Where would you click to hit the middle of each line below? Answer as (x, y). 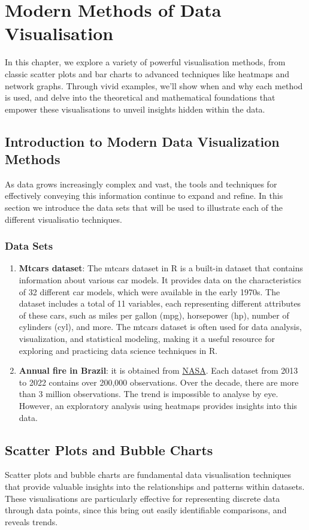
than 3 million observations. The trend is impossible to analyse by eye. (149, 394)
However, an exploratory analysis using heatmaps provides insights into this (158, 405)
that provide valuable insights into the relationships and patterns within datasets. (155, 486)
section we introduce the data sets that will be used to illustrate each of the (144, 208)
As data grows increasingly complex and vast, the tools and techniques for (141, 184)
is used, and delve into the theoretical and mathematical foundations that (140, 97)
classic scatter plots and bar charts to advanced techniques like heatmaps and (147, 73)
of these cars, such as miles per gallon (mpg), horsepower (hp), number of (154, 315)
